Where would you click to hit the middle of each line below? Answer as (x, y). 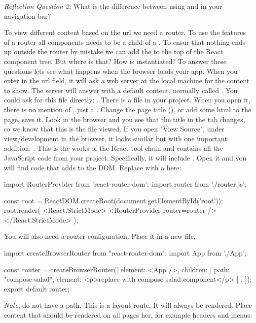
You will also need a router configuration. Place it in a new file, (100, 236)
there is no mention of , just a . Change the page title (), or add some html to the (128, 109)
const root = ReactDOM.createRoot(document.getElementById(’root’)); (114, 200)
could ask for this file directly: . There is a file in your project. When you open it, (127, 100)
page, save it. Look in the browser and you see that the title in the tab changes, (125, 119)
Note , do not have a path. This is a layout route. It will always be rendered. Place (128, 305)
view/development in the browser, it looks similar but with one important (116, 138)
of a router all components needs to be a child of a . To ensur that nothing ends (125, 42)
